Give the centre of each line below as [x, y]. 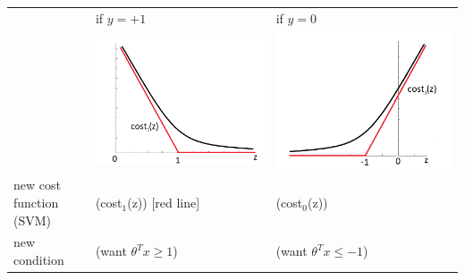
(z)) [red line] [164, 203]
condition [39, 260]
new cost [37, 185]
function [36, 203]
